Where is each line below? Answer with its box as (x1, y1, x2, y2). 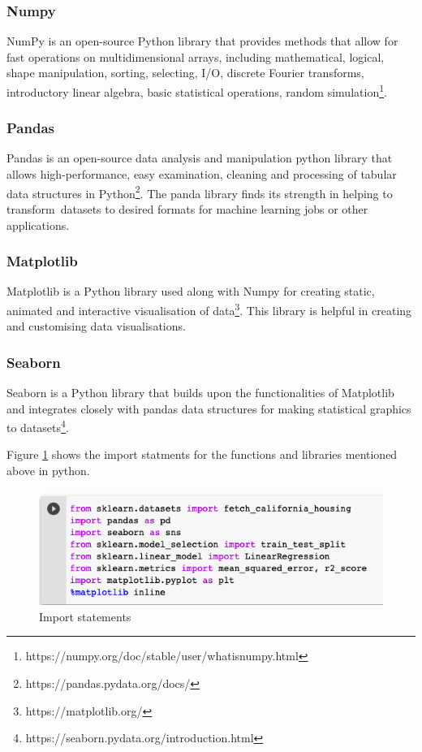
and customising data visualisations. (6, 318, 186, 335)
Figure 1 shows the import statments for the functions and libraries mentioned (6, 446, 398, 463)
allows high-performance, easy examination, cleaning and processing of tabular (6, 166, 397, 183)
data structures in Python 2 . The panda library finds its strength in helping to (6, 182, 393, 201)
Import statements (39, 607, 131, 625)
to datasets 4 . (6, 417, 69, 435)
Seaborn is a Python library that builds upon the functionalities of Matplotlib (6, 383, 394, 400)
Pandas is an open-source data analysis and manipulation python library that (6, 149, 393, 166)
